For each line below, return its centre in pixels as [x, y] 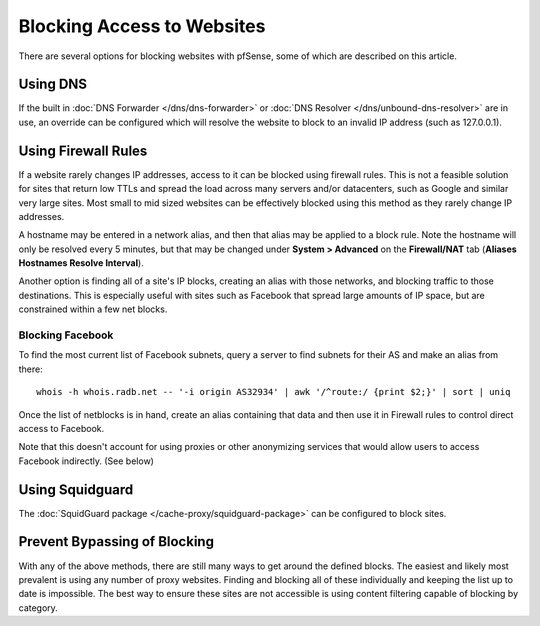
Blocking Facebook [66, 335]
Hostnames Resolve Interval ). [81, 263]
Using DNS [53, 84]
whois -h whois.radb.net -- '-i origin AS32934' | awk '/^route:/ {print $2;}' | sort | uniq [273, 392]
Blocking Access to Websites [142, 26]
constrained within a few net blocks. [93, 309]
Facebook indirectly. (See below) [86, 461]
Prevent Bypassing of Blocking [116, 541]
